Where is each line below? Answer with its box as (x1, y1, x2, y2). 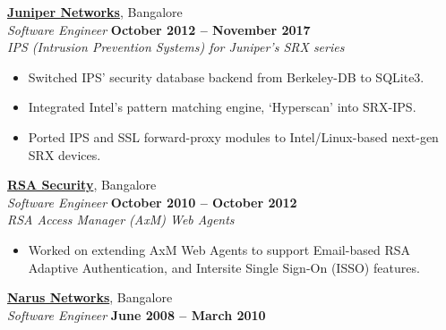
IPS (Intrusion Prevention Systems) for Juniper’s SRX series (7, 38, 345, 56)
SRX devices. (28, 145, 101, 164)
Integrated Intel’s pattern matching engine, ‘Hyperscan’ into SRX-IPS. (28, 97, 416, 116)
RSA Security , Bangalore (7, 175, 157, 194)
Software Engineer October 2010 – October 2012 (7, 192, 297, 211)
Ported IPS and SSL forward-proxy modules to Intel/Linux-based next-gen (28, 127, 439, 146)
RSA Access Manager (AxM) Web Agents (7, 210, 235, 229)
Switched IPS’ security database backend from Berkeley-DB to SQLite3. (28, 67, 425, 86)
